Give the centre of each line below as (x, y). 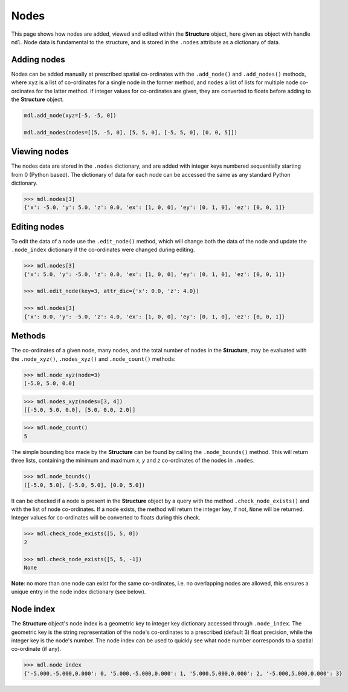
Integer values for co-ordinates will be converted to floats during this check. (106, 518)
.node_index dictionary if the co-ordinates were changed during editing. (103, 250)
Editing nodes (38, 227)
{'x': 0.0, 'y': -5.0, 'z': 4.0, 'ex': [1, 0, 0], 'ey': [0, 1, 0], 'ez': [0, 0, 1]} (154, 317)
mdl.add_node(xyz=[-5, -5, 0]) (70, 115)
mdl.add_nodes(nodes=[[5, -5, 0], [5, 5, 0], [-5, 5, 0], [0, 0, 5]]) (131, 132)
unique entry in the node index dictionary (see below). (79, 592)
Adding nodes (38, 60)
